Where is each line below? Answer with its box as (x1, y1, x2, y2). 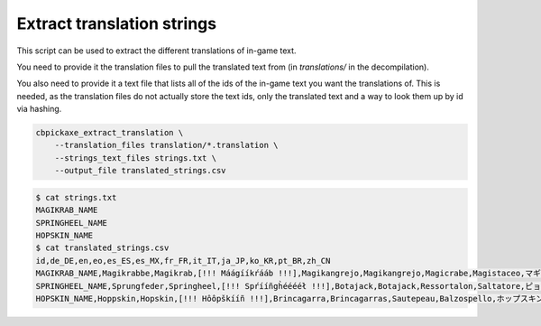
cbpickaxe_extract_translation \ (35, 127, 184, 138)
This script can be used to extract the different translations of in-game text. (16, 45, 297, 56)
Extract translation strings (16, 14, 216, 33)
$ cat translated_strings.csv (35, 243, 170, 253)
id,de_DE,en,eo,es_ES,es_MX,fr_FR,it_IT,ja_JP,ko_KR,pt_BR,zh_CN (35, 256, 331, 265)
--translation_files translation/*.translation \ (54, 140, 279, 151)
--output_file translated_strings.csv (54, 165, 226, 176)
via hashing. (16, 104, 62, 115)
